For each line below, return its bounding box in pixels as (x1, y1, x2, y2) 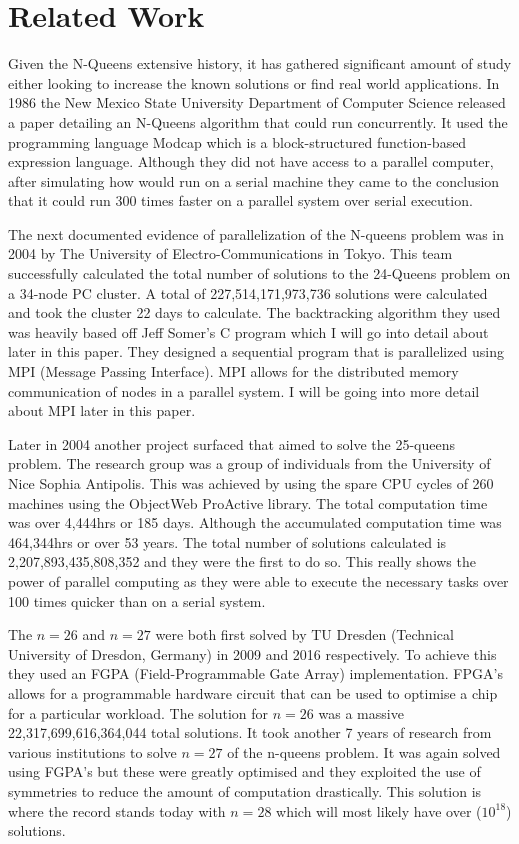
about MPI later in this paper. (8, 400, 196, 421)
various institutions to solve (8, 741, 177, 762)
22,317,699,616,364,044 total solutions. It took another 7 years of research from (8, 722, 492, 743)
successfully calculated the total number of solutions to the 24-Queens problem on (8, 263, 511, 284)
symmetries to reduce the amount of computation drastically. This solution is (8, 780, 482, 801)
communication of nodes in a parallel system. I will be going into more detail (8, 380, 480, 401)
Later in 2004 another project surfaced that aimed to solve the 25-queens (8, 433, 456, 454)
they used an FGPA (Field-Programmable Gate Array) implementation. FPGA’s (8, 663, 503, 684)
